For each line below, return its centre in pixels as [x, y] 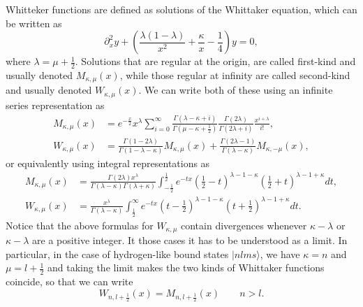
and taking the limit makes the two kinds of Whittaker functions [186, 267]
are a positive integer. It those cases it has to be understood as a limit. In [190, 240]
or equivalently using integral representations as [108, 163]
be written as [34, 23]
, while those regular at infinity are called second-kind [235, 75]
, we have [280, 254]
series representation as [55, 105]
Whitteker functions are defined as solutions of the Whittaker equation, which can [181, 9]
